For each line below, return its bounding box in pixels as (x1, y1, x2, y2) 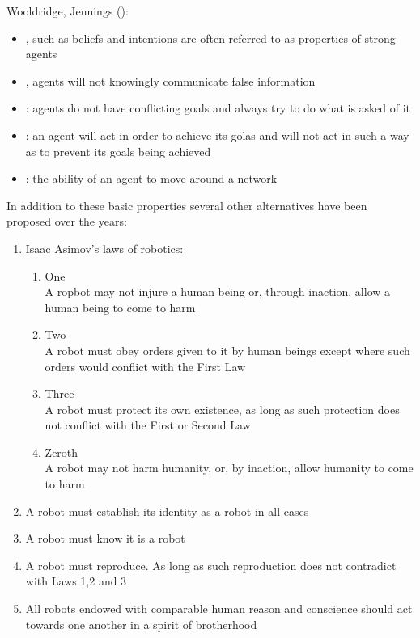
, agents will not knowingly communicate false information (25, 72, 316, 89)
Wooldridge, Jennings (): (6, 2, 129, 19)
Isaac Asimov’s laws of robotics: (25, 239, 184, 256)
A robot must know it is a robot (25, 530, 185, 547)
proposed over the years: (6, 213, 127, 230)
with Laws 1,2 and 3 (25, 573, 127, 589)
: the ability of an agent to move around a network (25, 170, 278, 187)
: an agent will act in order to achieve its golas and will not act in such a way (25, 126, 409, 143)
